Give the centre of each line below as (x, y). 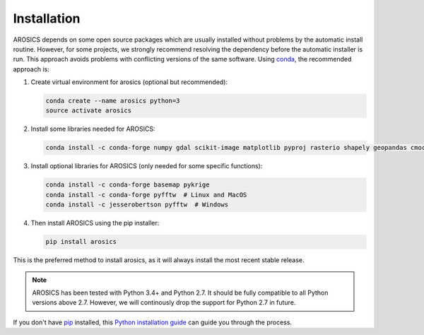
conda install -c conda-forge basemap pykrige (128, 185)
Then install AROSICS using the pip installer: (95, 223)
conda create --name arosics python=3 (113, 101)
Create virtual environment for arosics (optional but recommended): (129, 82)
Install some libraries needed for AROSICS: (93, 129)
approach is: (31, 69)
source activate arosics (89, 111)
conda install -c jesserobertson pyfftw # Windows (137, 205)
